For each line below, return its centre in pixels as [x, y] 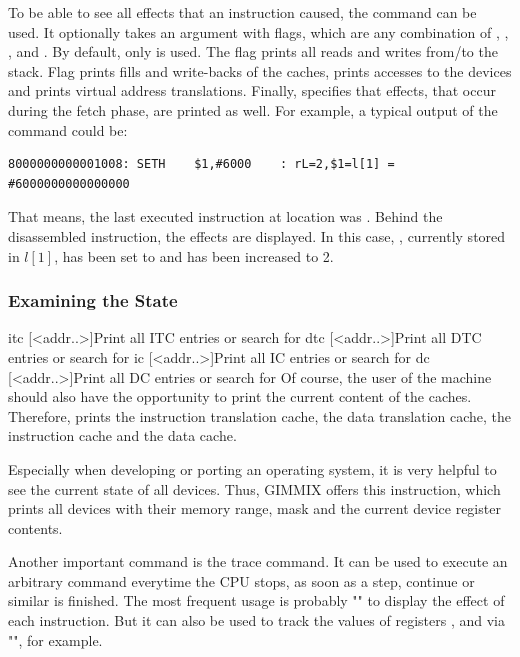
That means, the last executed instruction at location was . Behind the [225, 216]
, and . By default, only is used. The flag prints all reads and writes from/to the [253, 51]
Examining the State [93, 300]
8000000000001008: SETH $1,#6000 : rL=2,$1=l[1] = [201, 164]
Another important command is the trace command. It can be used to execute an [258, 561]
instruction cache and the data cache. [122, 435]
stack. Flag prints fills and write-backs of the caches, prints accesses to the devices [260, 70]
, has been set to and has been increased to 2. [194, 255]
